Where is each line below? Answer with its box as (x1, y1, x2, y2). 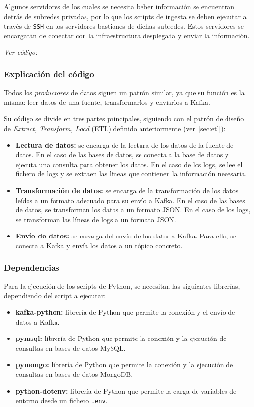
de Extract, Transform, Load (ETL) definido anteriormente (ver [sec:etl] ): (4, 123, 226, 134)
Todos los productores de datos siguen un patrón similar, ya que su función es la (4, 87, 245, 98)
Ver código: (4, 47, 38, 57)
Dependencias (4, 261, 59, 273)
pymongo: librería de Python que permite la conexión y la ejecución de (15, 359, 233, 370)
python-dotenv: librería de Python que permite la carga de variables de (15, 385, 237, 396)
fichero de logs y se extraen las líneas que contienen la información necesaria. (15, 169, 247, 179)
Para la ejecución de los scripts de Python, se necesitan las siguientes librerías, (4, 280, 240, 291)
